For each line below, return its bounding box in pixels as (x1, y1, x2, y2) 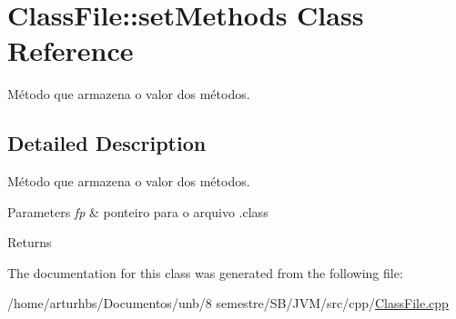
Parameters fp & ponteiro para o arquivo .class (7, 202, 269, 221)
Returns (7, 233, 52, 252)
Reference (7, 32, 134, 69)
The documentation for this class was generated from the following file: (7, 263, 403, 282)
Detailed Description (7, 129, 207, 157)
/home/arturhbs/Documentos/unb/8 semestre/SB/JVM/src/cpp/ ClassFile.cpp (7, 294, 449, 313)
